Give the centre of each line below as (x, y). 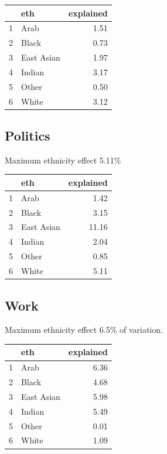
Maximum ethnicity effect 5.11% (63, 160)
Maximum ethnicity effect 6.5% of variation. (84, 330)
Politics (28, 136)
